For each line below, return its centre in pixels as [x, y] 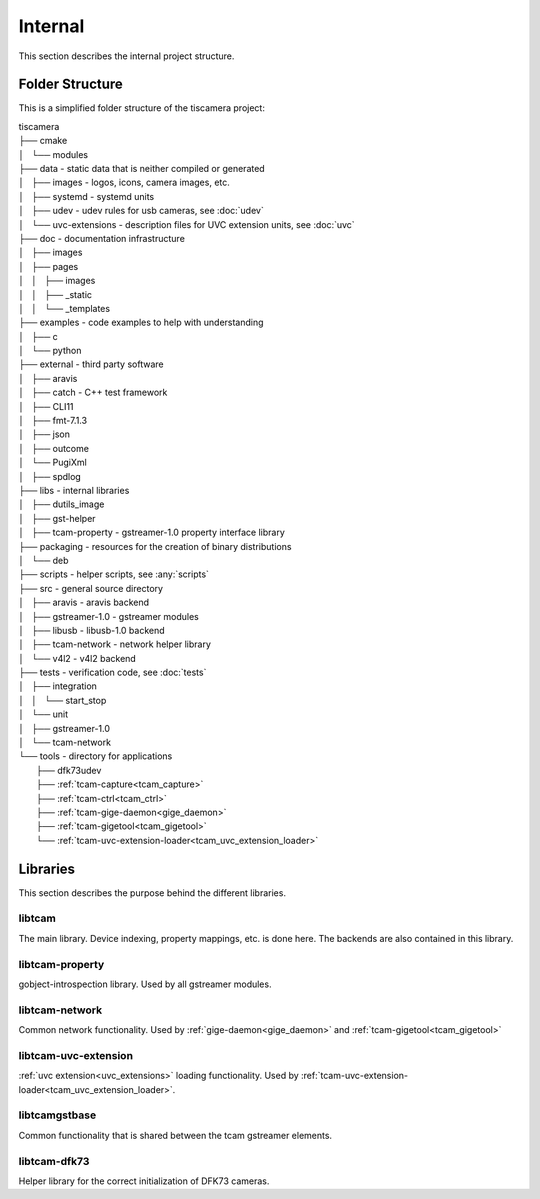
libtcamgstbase [57, 1115]
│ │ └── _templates [64, 308]
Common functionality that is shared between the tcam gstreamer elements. [175, 1135]
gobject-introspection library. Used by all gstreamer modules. [145, 984]
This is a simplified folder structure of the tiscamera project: [141, 108]
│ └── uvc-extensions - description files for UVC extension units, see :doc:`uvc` [186, 224]
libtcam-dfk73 [54, 1161]
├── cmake [43, 141]
